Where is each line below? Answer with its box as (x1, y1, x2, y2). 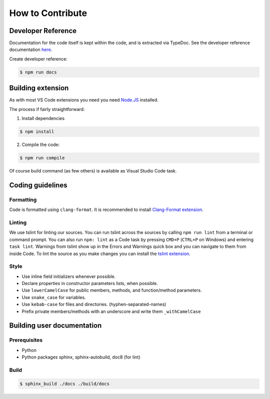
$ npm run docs (19, 69, 57, 75)
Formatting (9, 196, 37, 203)
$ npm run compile (19, 155, 65, 161)
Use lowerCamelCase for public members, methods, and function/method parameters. (21, 287, 202, 293)
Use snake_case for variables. (21, 294, 86, 300)
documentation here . (9, 46, 52, 52)
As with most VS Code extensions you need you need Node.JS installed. (9, 97, 158, 103)
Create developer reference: (9, 55, 67, 62)
